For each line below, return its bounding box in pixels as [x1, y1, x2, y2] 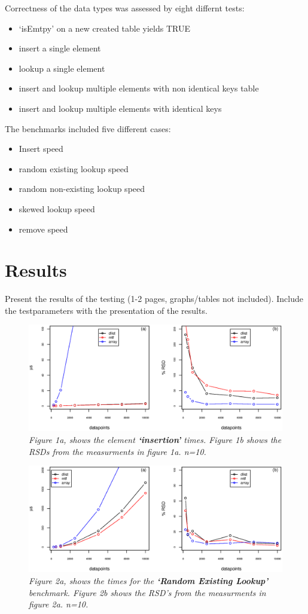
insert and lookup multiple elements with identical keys [19, 102, 222, 114]
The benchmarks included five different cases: [5, 122, 171, 135]
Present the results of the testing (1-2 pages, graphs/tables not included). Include [5, 292, 304, 305]
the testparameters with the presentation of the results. [5, 304, 208, 316]
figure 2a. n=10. [29, 598, 89, 610]
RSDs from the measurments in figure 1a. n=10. [29, 445, 206, 457]
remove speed [19, 222, 68, 235]
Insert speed [19, 142, 63, 155]
